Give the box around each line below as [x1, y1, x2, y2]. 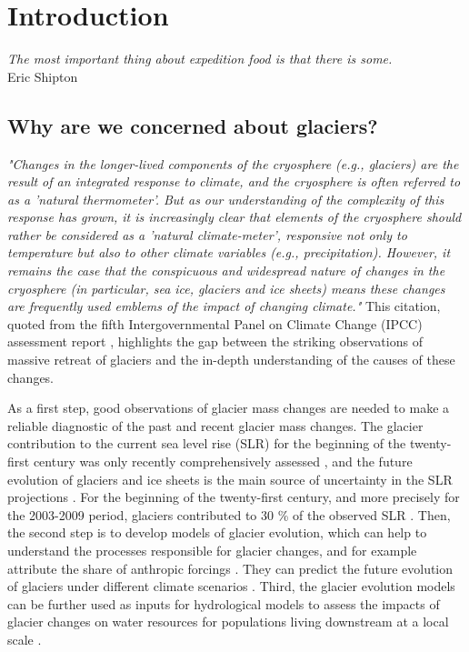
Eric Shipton [7, 66, 78, 85]
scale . [7, 629, 42, 648]
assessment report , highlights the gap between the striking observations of [7, 332, 423, 351]
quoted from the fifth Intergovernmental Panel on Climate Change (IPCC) [7, 314, 423, 333]
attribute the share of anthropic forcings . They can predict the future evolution [7, 558, 454, 577]
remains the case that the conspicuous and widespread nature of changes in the [7, 261, 445, 280]
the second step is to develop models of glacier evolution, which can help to [7, 523, 427, 542]
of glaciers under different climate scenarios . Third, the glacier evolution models [7, 577, 455, 596]
